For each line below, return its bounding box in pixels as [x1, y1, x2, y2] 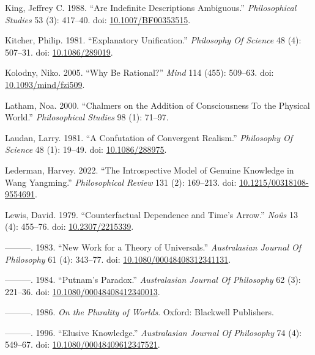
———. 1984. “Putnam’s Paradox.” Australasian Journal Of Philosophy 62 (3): [5, 273, 301, 286]
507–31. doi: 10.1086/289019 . [5, 45, 113, 58]
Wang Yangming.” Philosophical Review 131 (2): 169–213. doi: [5, 175, 237, 188]
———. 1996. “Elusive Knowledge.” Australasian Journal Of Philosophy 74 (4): [5, 326, 302, 339]
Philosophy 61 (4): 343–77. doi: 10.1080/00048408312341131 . [5, 252, 231, 265]
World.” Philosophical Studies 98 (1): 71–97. [5, 111, 169, 123]
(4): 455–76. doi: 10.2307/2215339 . [5, 220, 134, 233]
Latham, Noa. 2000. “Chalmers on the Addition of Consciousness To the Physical [5, 98, 310, 111]
